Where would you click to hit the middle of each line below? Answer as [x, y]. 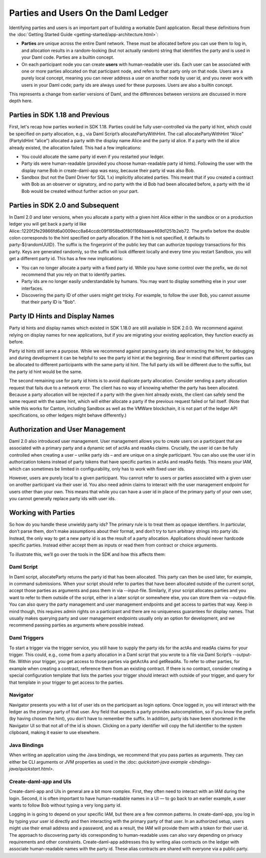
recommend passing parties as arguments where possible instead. [77, 625]
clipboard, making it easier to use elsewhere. [55, 733]
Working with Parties [42, 513]
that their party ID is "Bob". [49, 302]
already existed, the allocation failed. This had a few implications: [75, 148]
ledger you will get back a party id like [48, 224]
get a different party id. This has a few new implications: [66, 259]
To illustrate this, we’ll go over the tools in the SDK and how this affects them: [87, 554]
